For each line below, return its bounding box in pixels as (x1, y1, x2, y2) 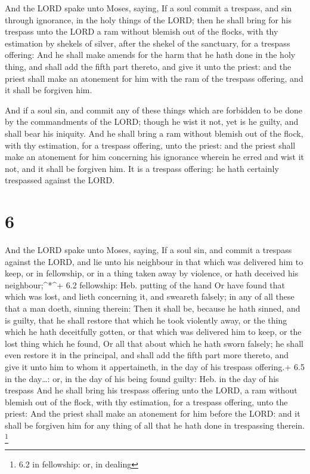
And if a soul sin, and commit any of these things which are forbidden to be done (5, 103, 302, 116)
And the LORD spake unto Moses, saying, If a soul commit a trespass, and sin (5, 2, 292, 14)
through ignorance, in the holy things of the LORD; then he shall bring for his (5, 13, 292, 26)
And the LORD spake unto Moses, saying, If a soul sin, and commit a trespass (5, 244, 292, 256)
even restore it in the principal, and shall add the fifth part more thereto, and (5, 349, 289, 361)
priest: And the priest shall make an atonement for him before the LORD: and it (5, 407, 300, 420)
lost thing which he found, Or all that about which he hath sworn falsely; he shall (5, 337, 303, 349)
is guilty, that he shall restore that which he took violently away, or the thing (5, 313, 287, 326)
